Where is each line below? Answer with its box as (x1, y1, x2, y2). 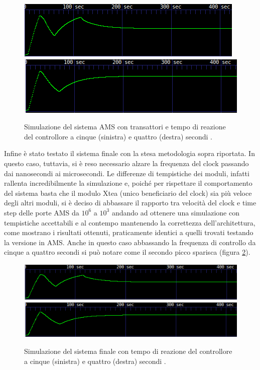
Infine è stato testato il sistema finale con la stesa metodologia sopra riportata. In (4, 148, 255, 159)
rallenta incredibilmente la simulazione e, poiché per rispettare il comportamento (4, 178, 252, 188)
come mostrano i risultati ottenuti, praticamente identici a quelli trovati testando (4, 227, 253, 238)
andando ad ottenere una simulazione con (111, 207, 239, 217)
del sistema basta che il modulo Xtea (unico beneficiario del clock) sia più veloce (4, 187, 252, 198)
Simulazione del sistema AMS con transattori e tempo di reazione (24, 121, 226, 132)
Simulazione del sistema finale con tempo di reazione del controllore (24, 346, 232, 356)
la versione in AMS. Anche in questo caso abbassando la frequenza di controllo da (4, 237, 256, 247)
